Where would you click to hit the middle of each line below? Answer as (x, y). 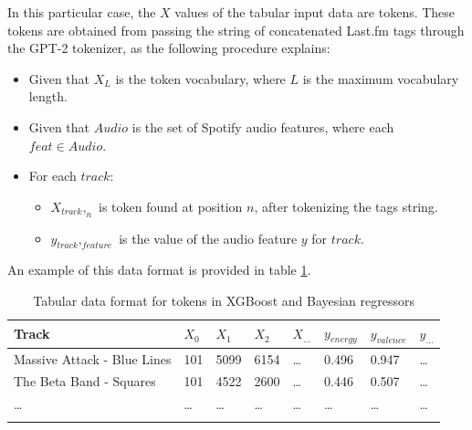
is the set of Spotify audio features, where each (263, 126)
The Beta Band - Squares (85, 381)
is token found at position (171, 206)
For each (52, 176)
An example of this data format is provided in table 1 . (159, 270)
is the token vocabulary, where (200, 78)
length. (48, 96)
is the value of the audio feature (208, 238)
